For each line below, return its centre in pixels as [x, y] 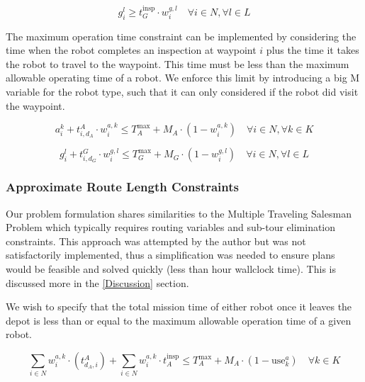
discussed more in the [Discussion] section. [97, 282]
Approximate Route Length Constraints [122, 187]
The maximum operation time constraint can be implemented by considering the [181, 36]
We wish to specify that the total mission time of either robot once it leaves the [179, 307]
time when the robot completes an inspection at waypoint [131, 50]
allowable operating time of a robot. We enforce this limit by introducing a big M [183, 78]
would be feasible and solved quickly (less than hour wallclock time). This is [171, 269]
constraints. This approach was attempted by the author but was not [156, 241]
